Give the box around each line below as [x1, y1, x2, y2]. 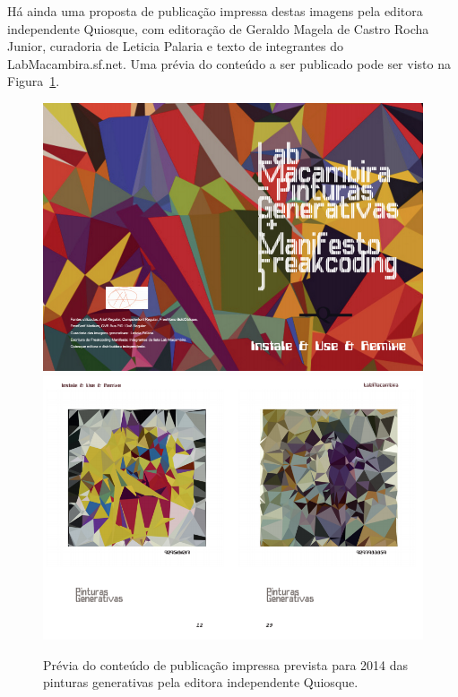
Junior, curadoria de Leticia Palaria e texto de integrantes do [7, 37, 343, 56]
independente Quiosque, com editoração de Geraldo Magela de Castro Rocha [7, 19, 429, 38]
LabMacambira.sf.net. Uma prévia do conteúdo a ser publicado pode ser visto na [7, 54, 451, 73]
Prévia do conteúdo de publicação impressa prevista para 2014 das [43, 655, 409, 674]
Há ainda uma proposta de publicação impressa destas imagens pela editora [7, 2, 423, 20]
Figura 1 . [7, 72, 60, 90]
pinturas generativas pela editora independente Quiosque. [43, 673, 359, 692]
